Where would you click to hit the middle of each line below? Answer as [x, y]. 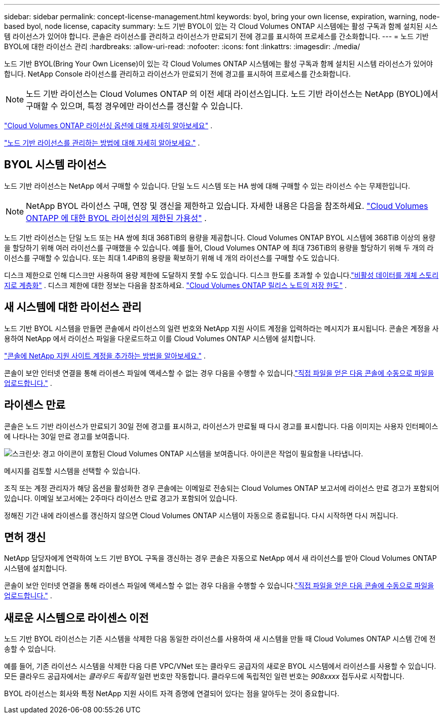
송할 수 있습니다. [30, 649]
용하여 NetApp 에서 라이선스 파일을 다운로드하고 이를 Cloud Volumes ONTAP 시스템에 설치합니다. [160, 338]
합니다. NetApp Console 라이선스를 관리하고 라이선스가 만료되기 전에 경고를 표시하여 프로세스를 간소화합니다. [177, 74]
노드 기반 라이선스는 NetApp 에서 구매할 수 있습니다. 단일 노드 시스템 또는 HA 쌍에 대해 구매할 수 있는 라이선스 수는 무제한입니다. [207, 186]
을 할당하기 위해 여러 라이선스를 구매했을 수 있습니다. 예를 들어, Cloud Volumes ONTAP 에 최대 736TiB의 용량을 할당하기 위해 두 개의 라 [219, 247]
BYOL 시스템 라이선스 [55, 165]
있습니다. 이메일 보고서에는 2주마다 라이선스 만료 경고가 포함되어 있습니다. [121, 498]
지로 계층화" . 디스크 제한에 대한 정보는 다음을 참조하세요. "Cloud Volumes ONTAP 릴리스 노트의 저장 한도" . [175, 285]
